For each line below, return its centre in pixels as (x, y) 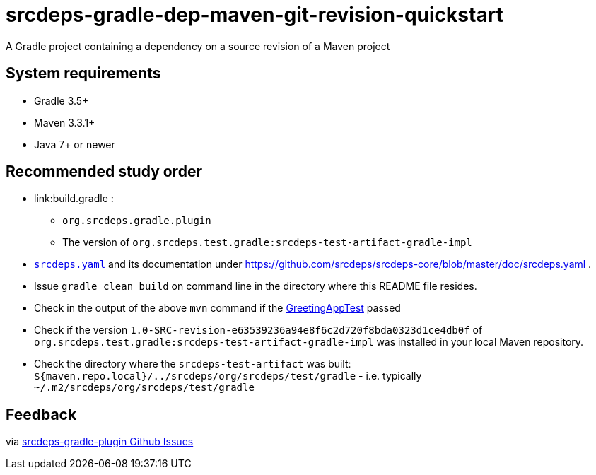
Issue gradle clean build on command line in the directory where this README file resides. (256, 286)
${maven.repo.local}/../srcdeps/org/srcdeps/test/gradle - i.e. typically (228, 376)
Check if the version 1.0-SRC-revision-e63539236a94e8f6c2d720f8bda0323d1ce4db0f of (258, 330)
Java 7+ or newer (75, 144)
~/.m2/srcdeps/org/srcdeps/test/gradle (144, 388)
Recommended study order (104, 172)
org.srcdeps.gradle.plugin (137, 221)
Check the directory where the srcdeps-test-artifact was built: (193, 364)
